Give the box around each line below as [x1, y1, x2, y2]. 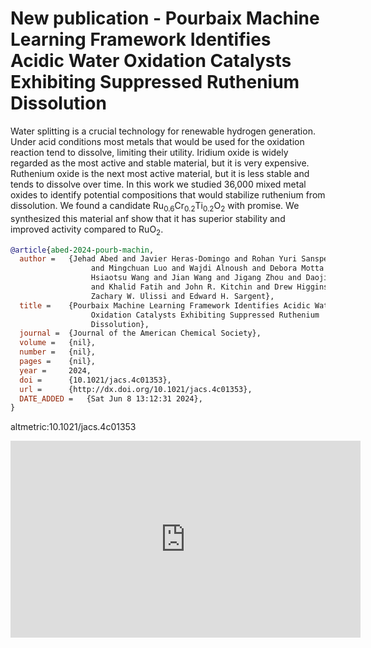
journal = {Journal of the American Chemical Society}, [19, 328, 262, 339]
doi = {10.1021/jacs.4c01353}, [19, 375, 172, 385]
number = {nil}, [19, 347, 97, 357]
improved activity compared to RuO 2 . [10, 223, 164, 237]
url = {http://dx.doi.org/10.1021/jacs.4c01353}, [19, 384, 253, 394]
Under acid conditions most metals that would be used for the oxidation [10, 135, 305, 147]
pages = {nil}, [19, 357, 97, 367]
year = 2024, [19, 365, 92, 376]
